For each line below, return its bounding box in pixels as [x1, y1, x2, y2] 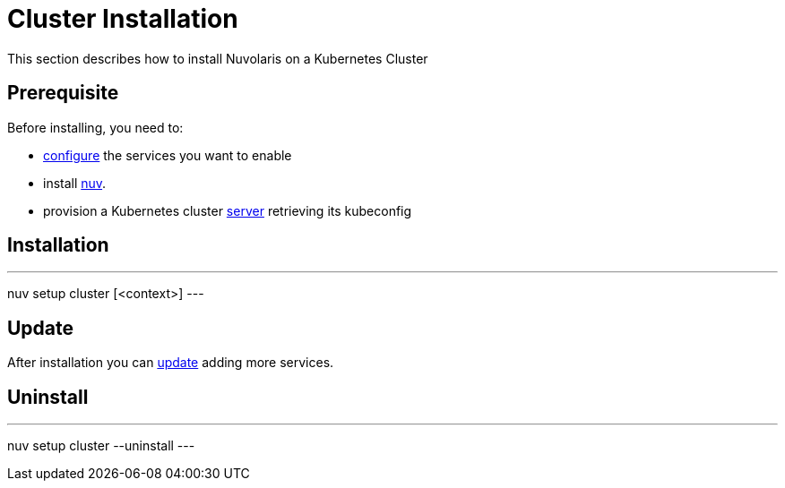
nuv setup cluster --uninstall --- [7, 438, 195, 454]
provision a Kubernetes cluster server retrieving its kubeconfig [43, 202, 412, 218]
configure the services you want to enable [43, 147, 292, 163]
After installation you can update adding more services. [7, 355, 334, 371]
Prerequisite [7, 81, 119, 105]
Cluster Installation [7, 4, 238, 34]
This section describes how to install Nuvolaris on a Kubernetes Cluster [7, 50, 428, 66]
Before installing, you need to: [7, 119, 184, 135]
